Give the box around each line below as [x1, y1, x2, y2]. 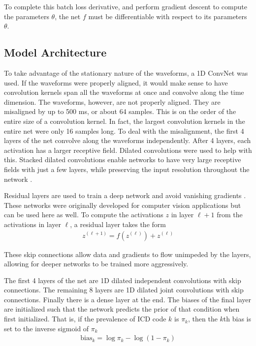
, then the [188, 314, 218, 324]
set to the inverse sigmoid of [4, 323, 89, 333]
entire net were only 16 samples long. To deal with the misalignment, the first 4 [4, 125, 244, 136]
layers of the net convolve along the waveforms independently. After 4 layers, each [4, 135, 251, 145]
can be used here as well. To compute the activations [4, 209, 163, 220]
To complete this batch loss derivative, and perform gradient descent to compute [4, 1, 247, 11]
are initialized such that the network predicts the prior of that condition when [4, 304, 240, 314]
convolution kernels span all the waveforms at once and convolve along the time [4, 87, 244, 97]
